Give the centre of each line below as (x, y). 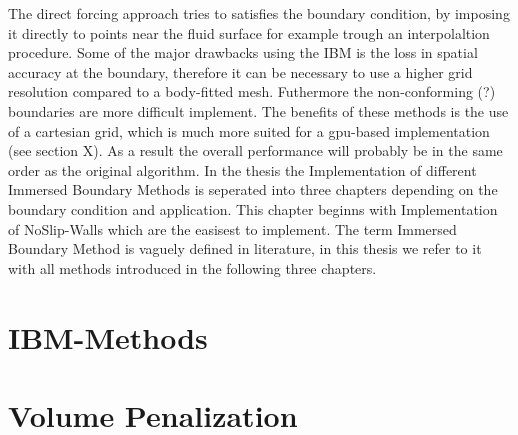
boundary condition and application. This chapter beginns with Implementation (253, 208)
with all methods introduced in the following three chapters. (192, 267)
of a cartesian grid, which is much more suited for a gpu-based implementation (249, 130)
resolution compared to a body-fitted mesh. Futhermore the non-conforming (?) (252, 91)
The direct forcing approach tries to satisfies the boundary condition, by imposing (259, 13)
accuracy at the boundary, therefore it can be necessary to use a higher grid (240, 71)
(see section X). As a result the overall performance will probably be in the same (255, 150)
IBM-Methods (108, 336)
